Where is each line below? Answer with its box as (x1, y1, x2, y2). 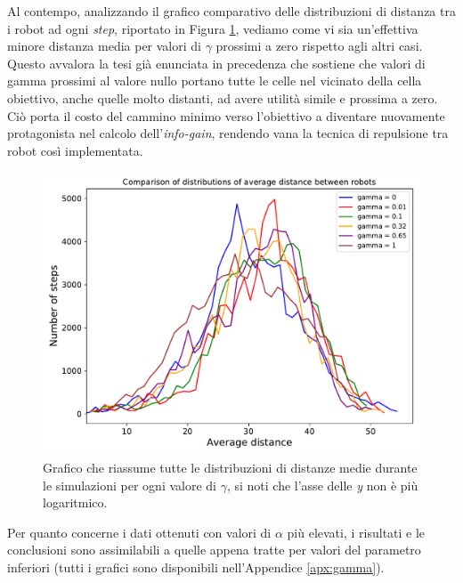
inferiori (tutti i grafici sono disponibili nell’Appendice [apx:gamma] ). (7, 557, 385, 576)
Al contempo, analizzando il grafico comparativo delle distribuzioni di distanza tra (7, 2, 456, 20)
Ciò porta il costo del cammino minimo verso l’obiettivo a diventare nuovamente (7, 106, 445, 125)
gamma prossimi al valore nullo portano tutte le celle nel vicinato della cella (7, 71, 422, 90)
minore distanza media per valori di (7, 36, 201, 55)
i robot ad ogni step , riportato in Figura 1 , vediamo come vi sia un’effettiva (7, 19, 418, 37)
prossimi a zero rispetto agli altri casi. (215, 36, 423, 55)
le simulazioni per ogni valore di (43, 475, 216, 494)
